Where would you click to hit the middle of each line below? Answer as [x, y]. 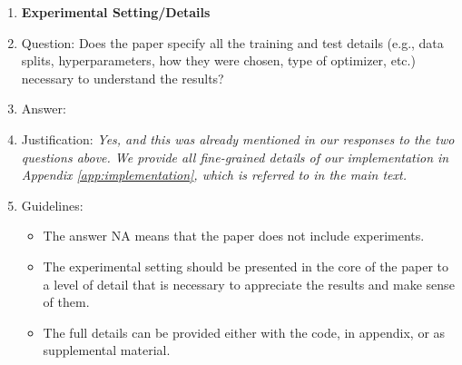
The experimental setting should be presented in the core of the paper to [246, 266]
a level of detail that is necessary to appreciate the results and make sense [249, 284]
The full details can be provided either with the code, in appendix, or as [244, 332]
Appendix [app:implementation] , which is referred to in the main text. [214, 175]
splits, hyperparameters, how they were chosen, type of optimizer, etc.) [218, 60]
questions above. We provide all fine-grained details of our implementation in [235, 157]
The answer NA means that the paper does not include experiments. [234, 236]
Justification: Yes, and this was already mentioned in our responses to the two [238, 138]
